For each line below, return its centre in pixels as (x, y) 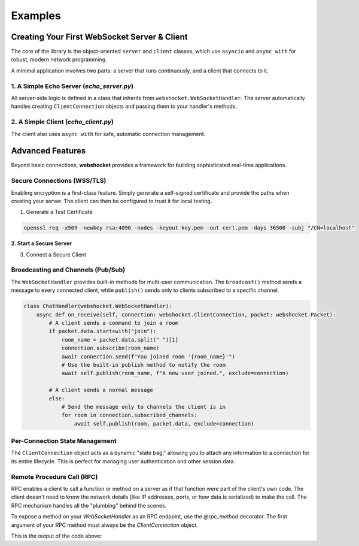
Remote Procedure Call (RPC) (54, 476)
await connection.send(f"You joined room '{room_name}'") (148, 356)
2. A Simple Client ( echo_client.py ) (62, 122)
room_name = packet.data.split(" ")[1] (120, 340)
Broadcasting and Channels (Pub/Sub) (68, 270)
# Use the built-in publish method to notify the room (144, 365)
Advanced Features (48, 151)
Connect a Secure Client (56, 254)
